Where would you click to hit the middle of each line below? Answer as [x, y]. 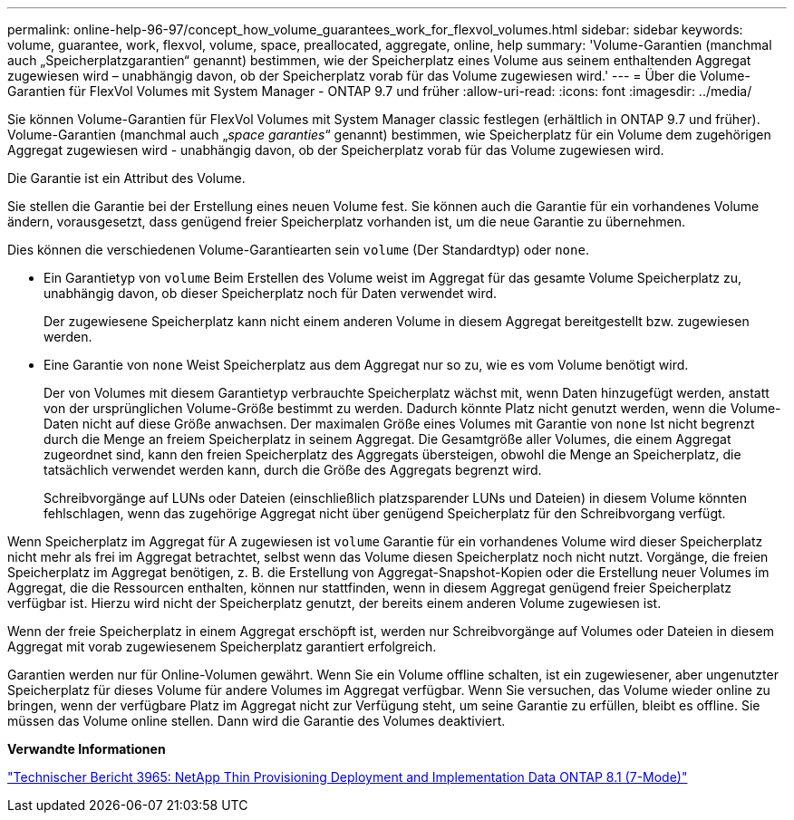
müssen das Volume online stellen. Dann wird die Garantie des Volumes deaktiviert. [257, 721]
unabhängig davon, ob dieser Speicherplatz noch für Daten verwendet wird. [271, 293]
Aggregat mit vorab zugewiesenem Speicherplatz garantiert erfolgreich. [222, 646]
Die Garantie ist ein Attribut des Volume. [126, 178]
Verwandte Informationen [87, 749]
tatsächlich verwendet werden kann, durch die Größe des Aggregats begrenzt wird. [293, 470]
